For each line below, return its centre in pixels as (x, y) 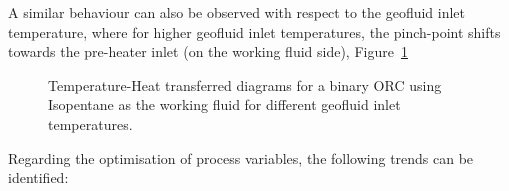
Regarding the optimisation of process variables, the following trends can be (241, 157)
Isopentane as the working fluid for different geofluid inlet (224, 104)
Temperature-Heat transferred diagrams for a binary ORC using (245, 84)
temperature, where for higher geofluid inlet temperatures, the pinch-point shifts (254, 31)
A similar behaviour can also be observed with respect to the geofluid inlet (237, 12)
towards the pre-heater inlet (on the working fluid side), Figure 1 (208, 51)
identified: (38, 177)
